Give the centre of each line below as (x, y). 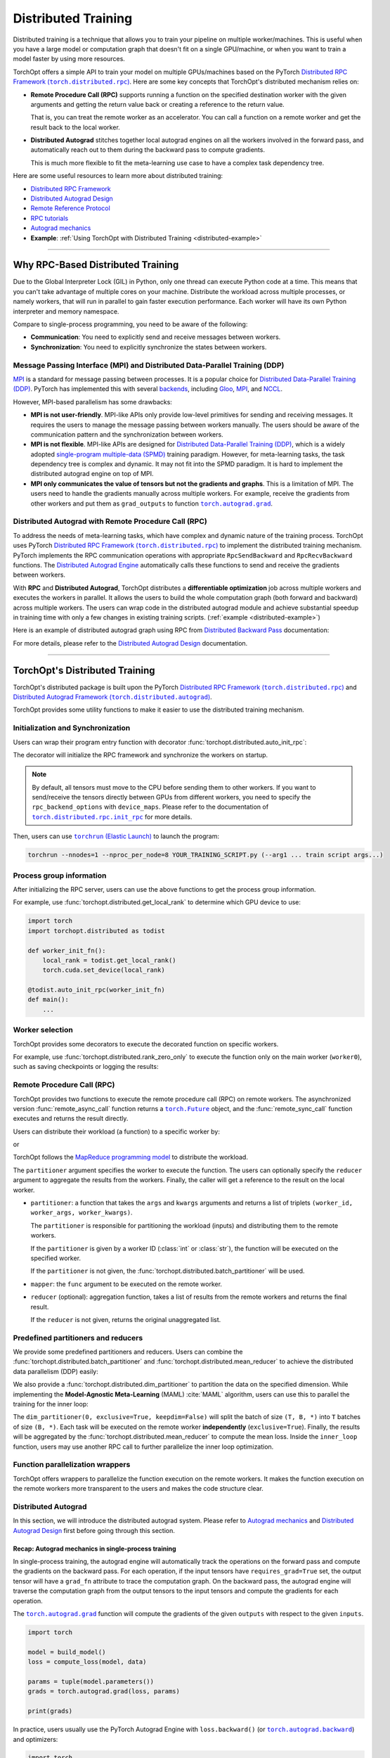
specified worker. (56, 1258)
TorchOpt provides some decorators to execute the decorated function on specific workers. (146, 1044)
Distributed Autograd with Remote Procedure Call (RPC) (110, 522)
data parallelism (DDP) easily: (56, 1371)
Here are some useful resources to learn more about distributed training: (118, 176)
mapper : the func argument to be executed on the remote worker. (126, 1284)
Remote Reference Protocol (70, 208)
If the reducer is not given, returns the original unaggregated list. (126, 1319)
